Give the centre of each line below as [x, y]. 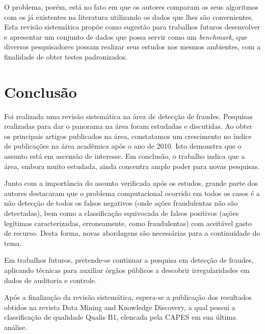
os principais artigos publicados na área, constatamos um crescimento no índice [128, 136]
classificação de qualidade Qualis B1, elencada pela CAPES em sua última [120, 317]
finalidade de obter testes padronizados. [66, 56]
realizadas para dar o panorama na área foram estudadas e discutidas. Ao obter [128, 126]
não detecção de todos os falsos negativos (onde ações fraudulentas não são [121, 203]
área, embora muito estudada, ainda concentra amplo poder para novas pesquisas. [132, 166]
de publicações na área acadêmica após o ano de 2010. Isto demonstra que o [123, 146]
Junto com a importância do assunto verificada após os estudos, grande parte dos [131, 183]
